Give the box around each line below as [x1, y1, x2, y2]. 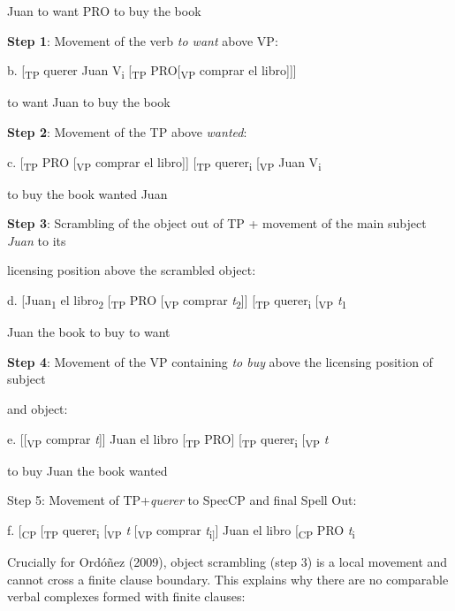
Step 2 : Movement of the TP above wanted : [7, 122, 247, 141]
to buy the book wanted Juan [7, 184, 168, 202]
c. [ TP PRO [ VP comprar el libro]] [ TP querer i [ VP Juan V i [7, 152, 322, 173]
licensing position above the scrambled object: [7, 261, 256, 279]
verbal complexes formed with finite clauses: [7, 587, 246, 606]
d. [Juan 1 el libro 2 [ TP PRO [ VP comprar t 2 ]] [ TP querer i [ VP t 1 [7, 291, 347, 311]
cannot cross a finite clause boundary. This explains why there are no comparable [7, 569, 449, 588]
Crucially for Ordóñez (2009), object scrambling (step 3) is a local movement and [7, 552, 448, 570]
